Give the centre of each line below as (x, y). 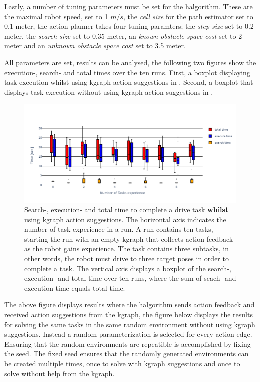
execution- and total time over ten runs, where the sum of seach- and (130, 278)
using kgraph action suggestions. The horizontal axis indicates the (125, 219)
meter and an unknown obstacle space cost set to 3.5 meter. (95, 46)
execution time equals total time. (75, 288)
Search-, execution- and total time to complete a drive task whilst (126, 210)
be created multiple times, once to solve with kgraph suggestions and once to (122, 364)
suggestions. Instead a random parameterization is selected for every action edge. (128, 334)
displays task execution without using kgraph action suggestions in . (109, 92)
